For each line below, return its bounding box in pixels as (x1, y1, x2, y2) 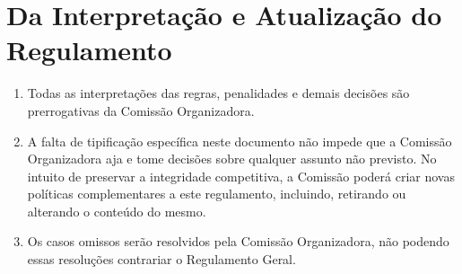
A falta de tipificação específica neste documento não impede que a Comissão (27, 131, 452, 150)
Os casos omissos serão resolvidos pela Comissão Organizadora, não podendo (27, 232, 449, 251)
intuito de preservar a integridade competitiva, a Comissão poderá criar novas (27, 166, 455, 185)
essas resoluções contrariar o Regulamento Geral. (27, 250, 296, 269)
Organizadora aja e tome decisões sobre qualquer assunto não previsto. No (27, 149, 437, 168)
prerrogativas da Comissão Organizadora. (27, 101, 255, 119)
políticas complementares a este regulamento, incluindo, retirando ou (27, 184, 406, 203)
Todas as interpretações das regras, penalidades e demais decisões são (27, 84, 410, 102)
